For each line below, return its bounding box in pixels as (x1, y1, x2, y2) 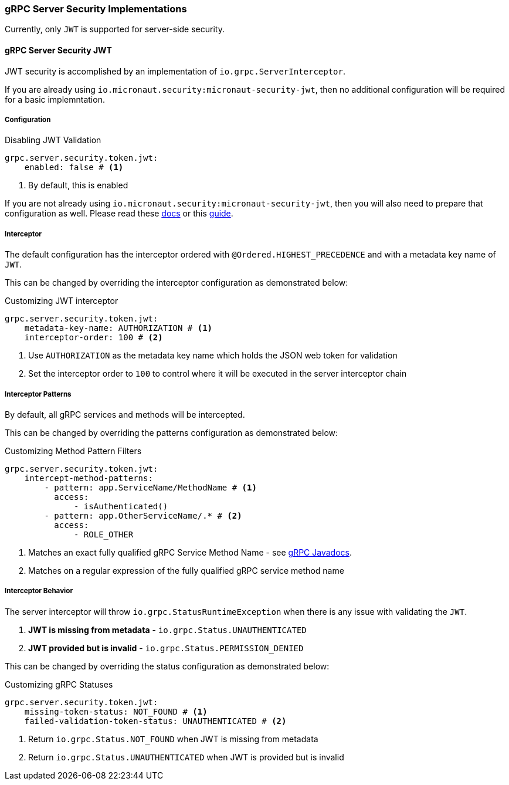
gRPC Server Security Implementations (5, 3, 187, 15)
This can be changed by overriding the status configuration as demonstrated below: (5, 661, 330, 671)
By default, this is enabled (28, 180, 128, 191)
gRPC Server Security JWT (5, 45, 112, 55)
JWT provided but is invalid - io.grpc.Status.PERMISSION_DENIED (28, 642, 304, 653)
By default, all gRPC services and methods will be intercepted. (5, 409, 245, 419)
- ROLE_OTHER (74, 529, 134, 539)
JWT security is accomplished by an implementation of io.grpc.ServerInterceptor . (5, 66, 345, 76)
